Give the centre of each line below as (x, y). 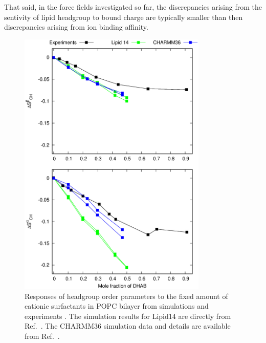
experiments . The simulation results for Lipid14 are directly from (128, 316)
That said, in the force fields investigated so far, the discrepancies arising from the (133, 7)
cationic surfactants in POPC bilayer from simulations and (117, 306)
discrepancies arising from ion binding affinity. (76, 27)
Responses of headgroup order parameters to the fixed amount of (126, 296)
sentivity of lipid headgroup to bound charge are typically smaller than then (124, 17)
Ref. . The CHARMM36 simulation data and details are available (128, 326)
